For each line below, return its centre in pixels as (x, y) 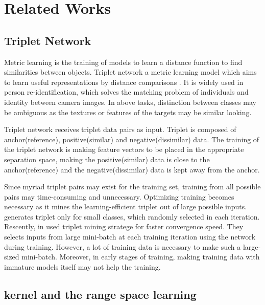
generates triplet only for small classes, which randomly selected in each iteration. (132, 216)
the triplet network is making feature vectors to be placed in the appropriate (124, 149)
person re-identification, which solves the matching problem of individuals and (126, 92)
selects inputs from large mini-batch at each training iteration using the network (130, 237)
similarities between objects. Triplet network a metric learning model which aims (130, 72)
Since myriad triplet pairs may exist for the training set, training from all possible (132, 187)
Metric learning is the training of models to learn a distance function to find (123, 62)
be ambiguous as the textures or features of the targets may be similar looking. (128, 112)
